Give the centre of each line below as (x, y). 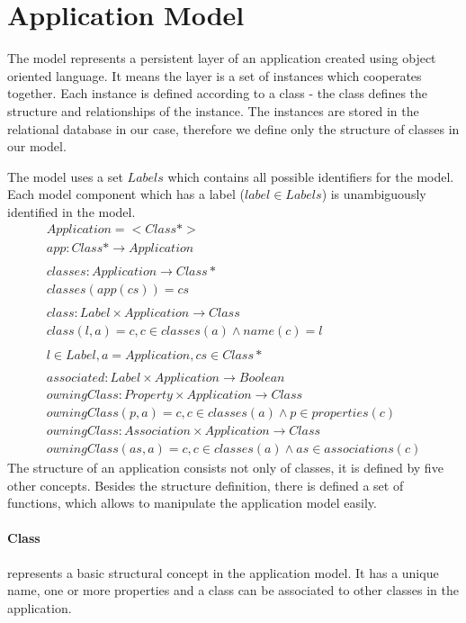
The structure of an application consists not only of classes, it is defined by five (225, 467)
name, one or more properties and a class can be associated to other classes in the (233, 590)
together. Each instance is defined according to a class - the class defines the (218, 93)
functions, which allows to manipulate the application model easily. (192, 503)
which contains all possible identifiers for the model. (311, 176)
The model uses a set (65, 176)
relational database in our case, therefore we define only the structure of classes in (233, 128)
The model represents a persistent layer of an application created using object (222, 58)
